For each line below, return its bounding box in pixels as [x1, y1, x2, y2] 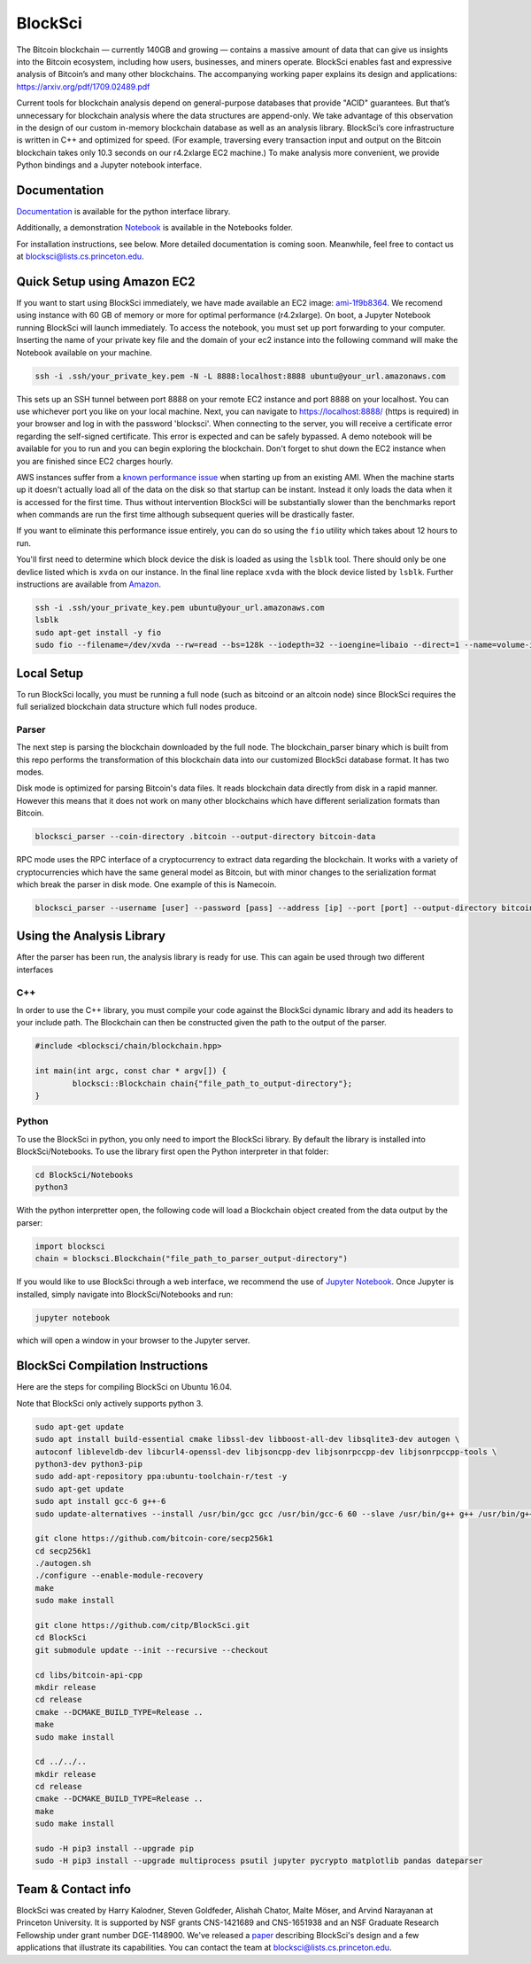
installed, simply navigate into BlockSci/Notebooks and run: [16, 1289, 234, 1299]
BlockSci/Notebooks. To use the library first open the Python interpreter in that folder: [16, 1146, 329, 1157]
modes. [16, 767, 44, 777]
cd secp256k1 [35, 1546, 92, 1555]
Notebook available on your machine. [16, 347, 152, 358]
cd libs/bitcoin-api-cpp [35, 1670, 143, 1680]
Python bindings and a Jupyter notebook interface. [16, 160, 203, 170]
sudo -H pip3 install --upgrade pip [35, 1843, 195, 1854]
